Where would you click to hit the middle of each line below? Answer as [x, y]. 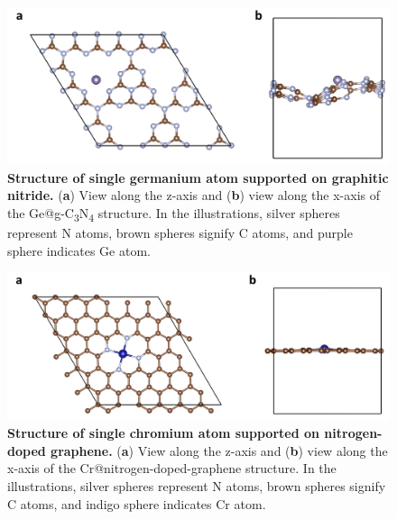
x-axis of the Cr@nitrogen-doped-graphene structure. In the [172, 468]
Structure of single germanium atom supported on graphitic [198, 177]
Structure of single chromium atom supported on [163, 433]
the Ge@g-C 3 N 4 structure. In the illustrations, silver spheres [174, 214]
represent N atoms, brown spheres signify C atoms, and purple [180, 233]
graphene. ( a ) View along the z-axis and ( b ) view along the [219, 450]
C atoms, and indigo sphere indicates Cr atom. [137, 503]
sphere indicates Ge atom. [79, 250]
